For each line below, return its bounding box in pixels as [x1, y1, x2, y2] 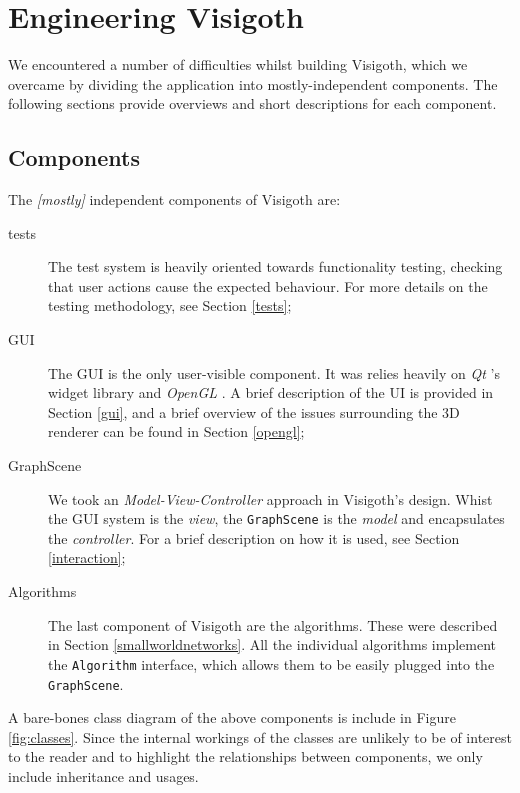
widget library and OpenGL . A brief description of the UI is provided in [48, 382, 494, 403]
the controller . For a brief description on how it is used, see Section [48, 527, 460, 548]
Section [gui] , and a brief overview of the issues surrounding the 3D [48, 401, 460, 422]
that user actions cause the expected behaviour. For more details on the [48, 275, 488, 296]
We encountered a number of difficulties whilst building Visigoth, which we [8, 54, 468, 75]
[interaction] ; [48, 547, 126, 568]
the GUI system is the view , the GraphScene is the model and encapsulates [48, 508, 505, 529]
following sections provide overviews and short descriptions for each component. [8, 93, 497, 114]
